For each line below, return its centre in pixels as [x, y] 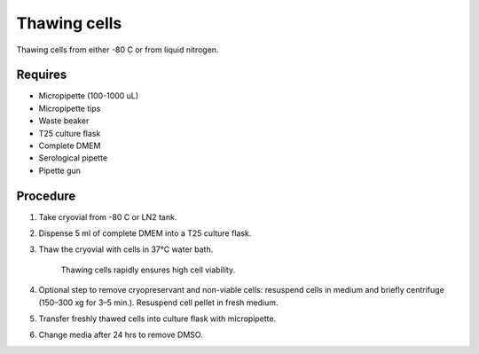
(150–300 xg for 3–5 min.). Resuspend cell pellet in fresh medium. [158, 303]
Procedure [46, 196]
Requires [42, 75]
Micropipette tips [70, 108]
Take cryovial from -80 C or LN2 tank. [108, 216]
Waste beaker [64, 121]
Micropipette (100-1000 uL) [89, 96]
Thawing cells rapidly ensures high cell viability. [148, 270]
